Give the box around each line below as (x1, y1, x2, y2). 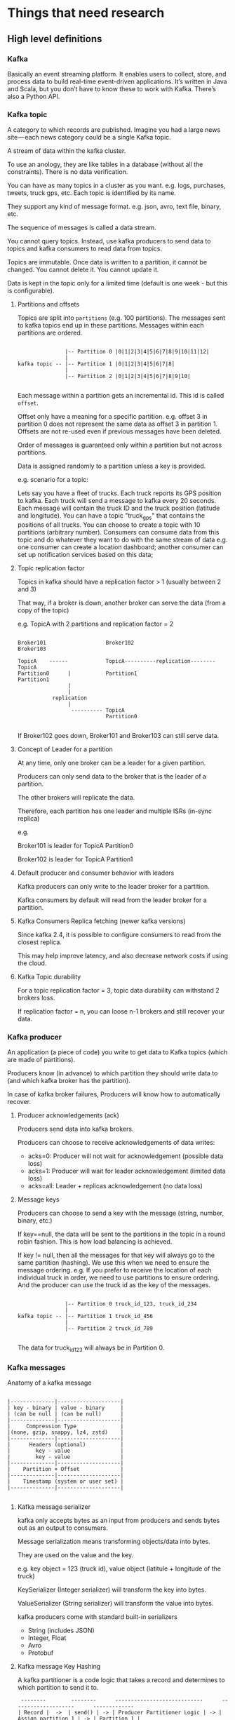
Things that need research (7, 5, 165, 21)
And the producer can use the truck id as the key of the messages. (17, 1281, 210, 1289)
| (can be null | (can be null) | (7, 1411, 124, 1418)
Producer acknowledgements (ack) (17, 1111, 119, 1120)
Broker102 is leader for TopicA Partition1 (17, 854, 133, 864)
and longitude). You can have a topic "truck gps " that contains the (17, 511, 206, 521)
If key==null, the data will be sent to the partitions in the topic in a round (17, 1230, 226, 1239)
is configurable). (7, 286, 55, 295)
